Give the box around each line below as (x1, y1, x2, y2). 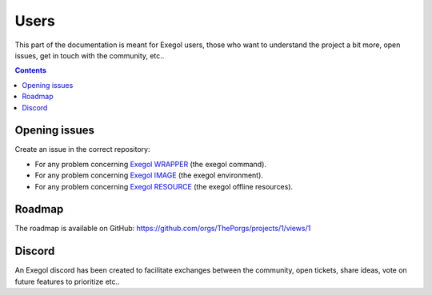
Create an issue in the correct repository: (14, 145, 150, 154)
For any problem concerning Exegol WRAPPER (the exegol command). (34, 159, 267, 169)
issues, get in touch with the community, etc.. (14, 50, 165, 60)
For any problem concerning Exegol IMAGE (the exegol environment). (34, 170, 264, 180)
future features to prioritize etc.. (14, 277, 120, 286)
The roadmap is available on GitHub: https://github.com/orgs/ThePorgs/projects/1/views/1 (14, 224, 311, 233)
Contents (14, 66, 47, 75)
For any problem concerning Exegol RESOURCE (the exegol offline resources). (34, 181, 294, 191)
